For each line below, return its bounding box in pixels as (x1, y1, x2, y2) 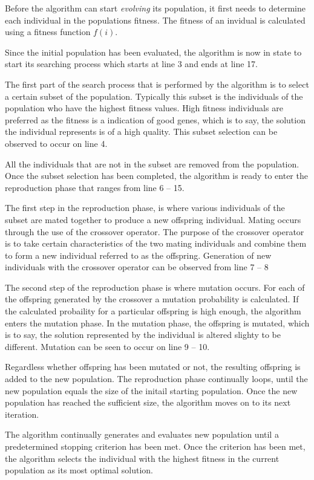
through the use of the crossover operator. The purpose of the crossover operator (5, 225, 304, 238)
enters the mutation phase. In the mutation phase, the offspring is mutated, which (5, 316, 310, 329)
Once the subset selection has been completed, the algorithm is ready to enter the (5, 169, 308, 182)
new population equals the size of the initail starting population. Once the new (5, 384, 298, 397)
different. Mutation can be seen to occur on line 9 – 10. (5, 340, 210, 352)
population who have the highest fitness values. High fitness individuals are (5, 102, 283, 114)
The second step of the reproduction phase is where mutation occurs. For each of (5, 281, 305, 293)
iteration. (5, 407, 39, 420)
